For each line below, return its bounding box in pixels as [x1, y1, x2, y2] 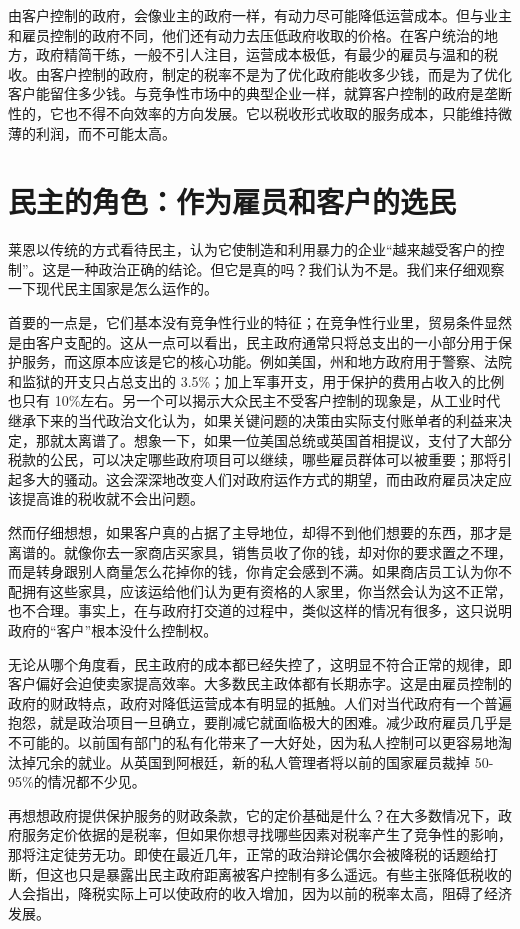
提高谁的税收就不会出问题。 [21, 488, 204, 509]
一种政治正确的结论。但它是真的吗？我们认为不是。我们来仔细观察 [70, 258, 505, 279]
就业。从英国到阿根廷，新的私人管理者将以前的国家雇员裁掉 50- [77, 751, 494, 772]
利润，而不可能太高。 [35, 122, 176, 143]
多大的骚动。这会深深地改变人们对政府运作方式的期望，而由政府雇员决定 [21, 468, 498, 489]
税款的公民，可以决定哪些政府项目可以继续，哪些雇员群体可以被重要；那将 [8, 449, 498, 470]
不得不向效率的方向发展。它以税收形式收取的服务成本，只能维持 [77, 102, 498, 123]
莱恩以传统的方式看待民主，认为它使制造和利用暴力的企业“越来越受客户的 [8, 239, 491, 260]
